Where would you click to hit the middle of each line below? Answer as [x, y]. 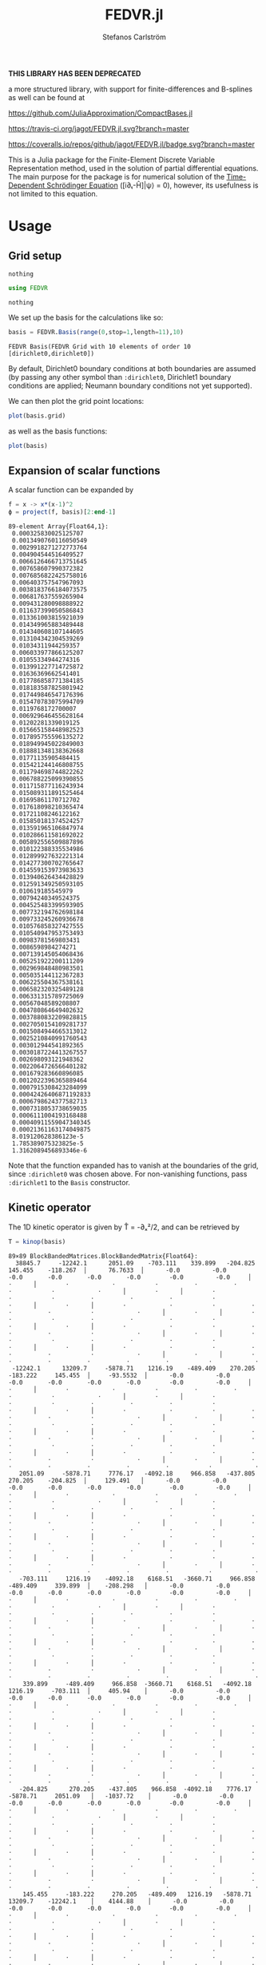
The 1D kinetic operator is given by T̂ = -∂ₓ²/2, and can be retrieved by [124, 1227]
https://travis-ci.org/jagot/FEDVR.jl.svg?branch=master [99, 128]
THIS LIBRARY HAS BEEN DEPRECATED [75, 73]
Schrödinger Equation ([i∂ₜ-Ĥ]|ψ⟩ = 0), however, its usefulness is [153, 185]
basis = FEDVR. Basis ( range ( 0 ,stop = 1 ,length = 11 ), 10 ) [96, 332]
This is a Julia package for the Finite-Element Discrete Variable [112, 159]
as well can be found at [47, 97]
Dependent [27, 185]
